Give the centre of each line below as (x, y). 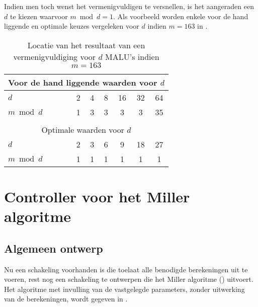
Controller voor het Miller (97, 196)
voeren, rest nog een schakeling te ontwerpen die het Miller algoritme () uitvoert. (129, 279)
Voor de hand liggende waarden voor (83, 82)
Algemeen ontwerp (54, 248)
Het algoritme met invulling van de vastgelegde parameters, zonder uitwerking (124, 289)
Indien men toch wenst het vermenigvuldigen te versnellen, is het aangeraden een (129, 6)
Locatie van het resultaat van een (86, 45)
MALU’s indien (132, 56)
